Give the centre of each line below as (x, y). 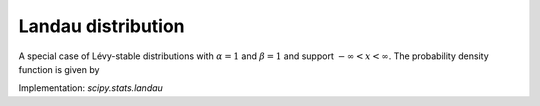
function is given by (59, 69)
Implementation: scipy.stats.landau (91, 88)
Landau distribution (101, 26)
